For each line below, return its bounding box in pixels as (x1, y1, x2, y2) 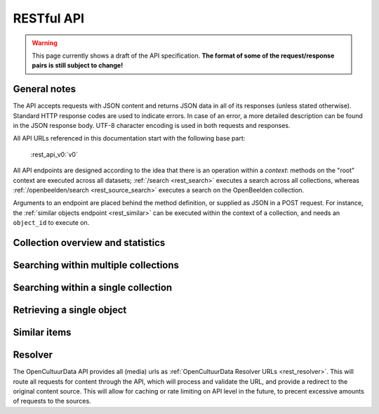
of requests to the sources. (13, 397, 91, 406)
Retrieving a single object (13, 304, 127, 316)
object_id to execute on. (13, 219, 90, 227)
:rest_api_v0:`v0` (30, 150, 79, 158)
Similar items (13, 327, 72, 339)
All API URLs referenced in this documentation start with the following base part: (13, 134, 246, 143)
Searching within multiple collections (13, 259, 179, 271)
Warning (32, 39, 58, 47)
